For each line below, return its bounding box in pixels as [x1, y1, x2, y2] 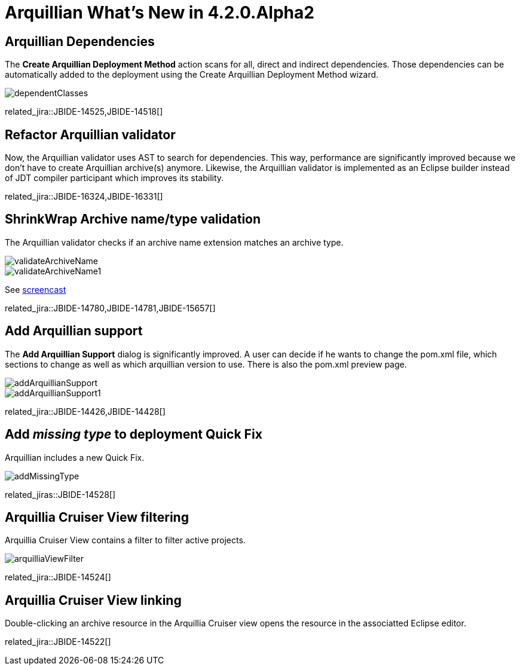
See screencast [5, 284, 66, 295]
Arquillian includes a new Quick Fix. [5, 452, 145, 463]
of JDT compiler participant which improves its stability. [5, 173, 224, 183]
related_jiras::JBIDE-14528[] [5, 489, 116, 500]
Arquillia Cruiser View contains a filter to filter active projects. [5, 535, 246, 546]
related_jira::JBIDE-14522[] [5, 637, 111, 647]
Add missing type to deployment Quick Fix [5, 427, 262, 442]
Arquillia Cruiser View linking [5, 592, 182, 608]
